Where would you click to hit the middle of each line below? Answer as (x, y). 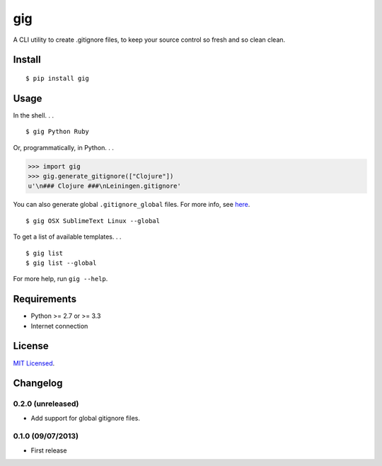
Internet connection (59, 326)
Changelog (38, 383)
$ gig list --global (61, 263)
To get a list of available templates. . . (67, 237)
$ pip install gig (58, 78)
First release (49, 450)
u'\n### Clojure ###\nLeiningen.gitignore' (105, 186)
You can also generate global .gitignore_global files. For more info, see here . (132, 205)
